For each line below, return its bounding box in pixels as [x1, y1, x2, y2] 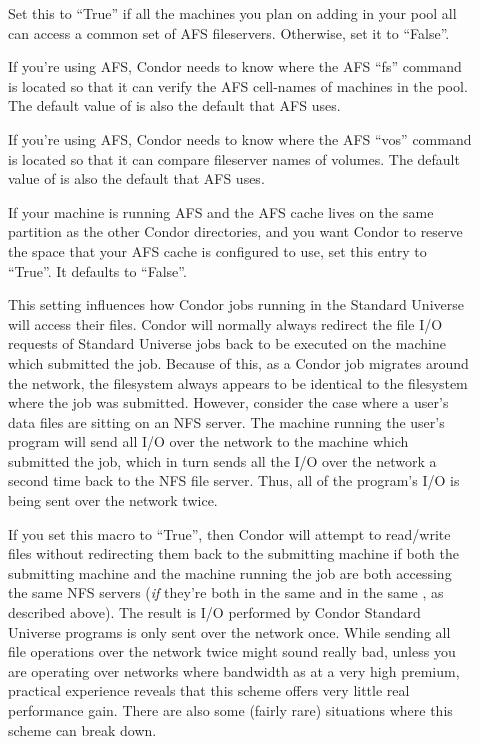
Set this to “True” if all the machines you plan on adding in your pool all [8, 3, 457, 23]
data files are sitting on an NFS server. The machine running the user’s [8, 411, 445, 432]
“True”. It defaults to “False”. [8, 260, 187, 281]
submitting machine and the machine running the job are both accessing [8, 562, 452, 583]
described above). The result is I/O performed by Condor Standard [8, 602, 421, 623]
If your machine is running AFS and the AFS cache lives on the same [8, 201, 434, 222]
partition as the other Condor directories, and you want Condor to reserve [8, 221, 463, 242]
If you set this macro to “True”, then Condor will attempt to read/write [8, 523, 451, 544]
